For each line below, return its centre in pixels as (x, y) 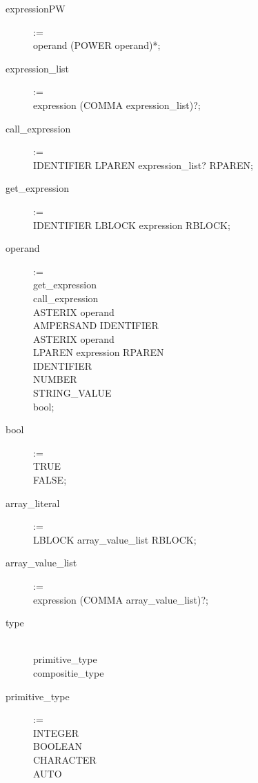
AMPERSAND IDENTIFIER (96, 325)
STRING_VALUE (72, 393)
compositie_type (69, 672)
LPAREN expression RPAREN (99, 352)
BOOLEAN (58, 746)
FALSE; (50, 480)
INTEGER (56, 732)
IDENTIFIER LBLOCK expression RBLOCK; (132, 225)
